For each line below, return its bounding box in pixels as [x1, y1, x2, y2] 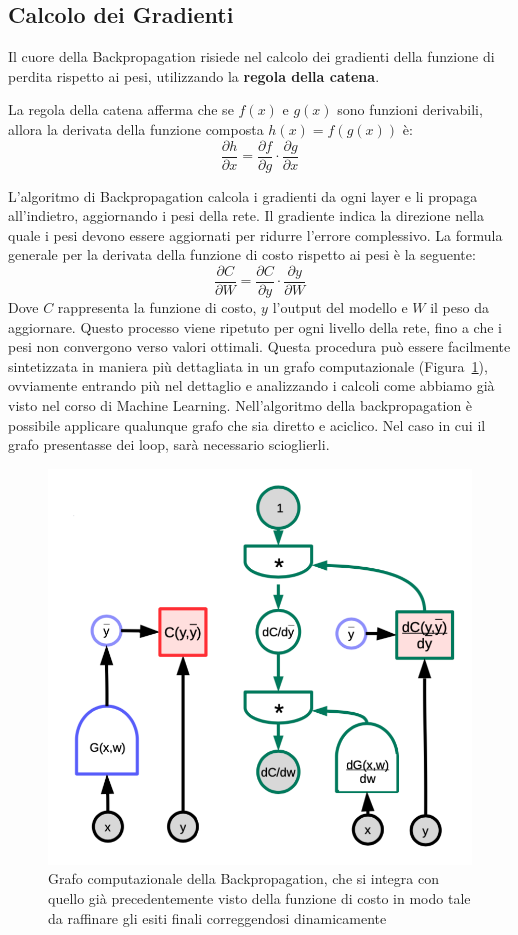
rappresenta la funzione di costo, [57, 297, 257, 318]
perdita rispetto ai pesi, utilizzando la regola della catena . [8, 65, 380, 86]
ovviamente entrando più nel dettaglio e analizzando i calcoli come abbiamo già [8, 375, 495, 396]
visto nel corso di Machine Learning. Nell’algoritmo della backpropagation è [8, 395, 473, 416]
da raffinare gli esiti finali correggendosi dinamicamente [48, 907, 387, 928]
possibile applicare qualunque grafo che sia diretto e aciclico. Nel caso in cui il [8, 414, 486, 435]
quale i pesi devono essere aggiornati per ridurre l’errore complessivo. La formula [8, 224, 503, 245]
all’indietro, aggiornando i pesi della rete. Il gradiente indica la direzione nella [8, 205, 484, 226]
